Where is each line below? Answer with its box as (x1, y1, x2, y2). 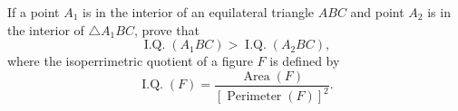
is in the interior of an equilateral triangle (83, 3, 315, 21)
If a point (7, 3, 60, 21)
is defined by (269, 51, 340, 70)
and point (350, 3, 404, 21)
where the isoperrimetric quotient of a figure (7, 51, 253, 70)
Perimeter (227, 90, 282, 104)
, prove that (133, 20, 200, 39)
